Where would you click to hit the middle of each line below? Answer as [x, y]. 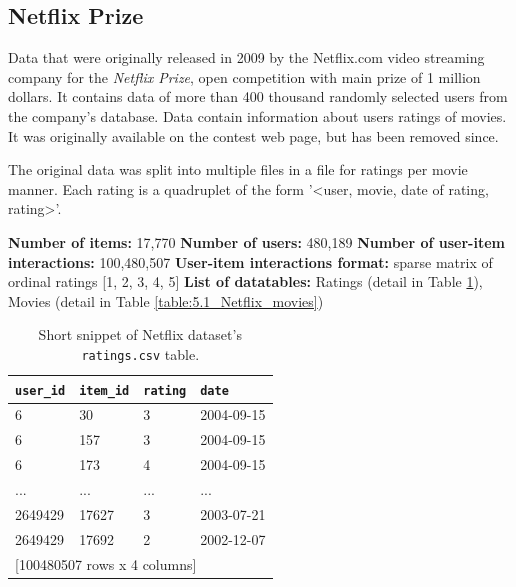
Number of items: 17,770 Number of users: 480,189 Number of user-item [256, 241]
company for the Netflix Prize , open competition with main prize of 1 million [244, 76]
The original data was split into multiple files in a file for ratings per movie [238, 169]
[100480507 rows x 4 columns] [106, 563]
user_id [40, 390]
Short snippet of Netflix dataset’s [140, 334]
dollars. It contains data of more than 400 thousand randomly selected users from [258, 96]
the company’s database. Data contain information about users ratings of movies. [257, 115]
